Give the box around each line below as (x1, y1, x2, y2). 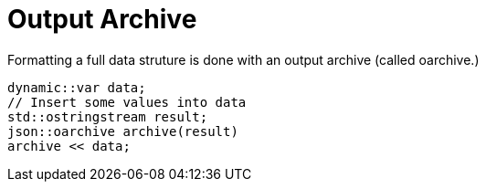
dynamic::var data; (7, 79, 146, 95)
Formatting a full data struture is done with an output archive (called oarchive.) (7, 51, 480, 68)
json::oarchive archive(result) (7, 123, 238, 139)
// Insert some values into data (7, 94, 247, 110)
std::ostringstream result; (7, 109, 208, 124)
